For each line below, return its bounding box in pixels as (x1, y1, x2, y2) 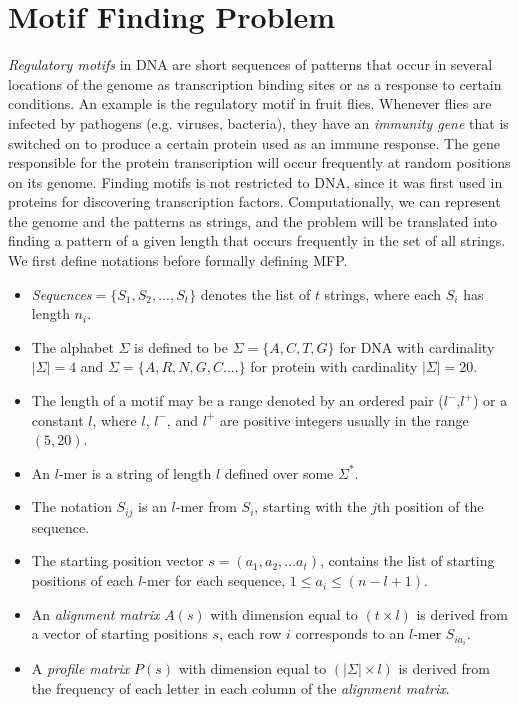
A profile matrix (31, 658, 130, 679)
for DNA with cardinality (339, 336, 495, 357)
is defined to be (134, 336, 228, 357)
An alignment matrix (31, 603, 160, 624)
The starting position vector (31, 550, 204, 571)
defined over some (224, 462, 334, 483)
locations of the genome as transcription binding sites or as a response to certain (8, 73, 502, 94)
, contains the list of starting (320, 550, 495, 571)
